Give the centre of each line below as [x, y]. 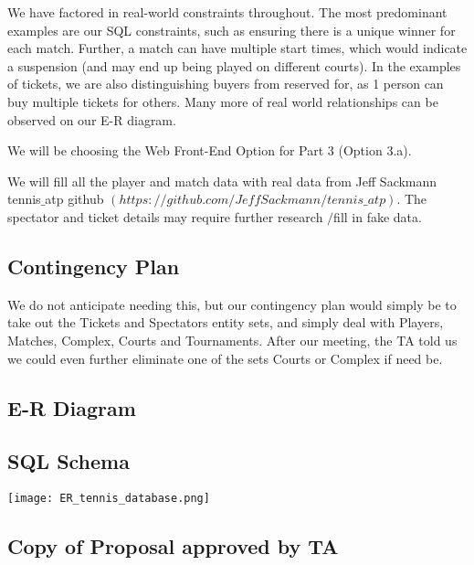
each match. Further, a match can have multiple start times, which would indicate [237, 48]
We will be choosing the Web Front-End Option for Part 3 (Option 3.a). [210, 150]
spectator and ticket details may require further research [165, 216]
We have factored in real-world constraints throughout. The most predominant [227, 12]
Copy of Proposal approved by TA [173, 546]
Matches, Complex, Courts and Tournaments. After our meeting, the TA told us [232, 340]
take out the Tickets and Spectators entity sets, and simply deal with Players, [226, 322]
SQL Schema [68, 461]
